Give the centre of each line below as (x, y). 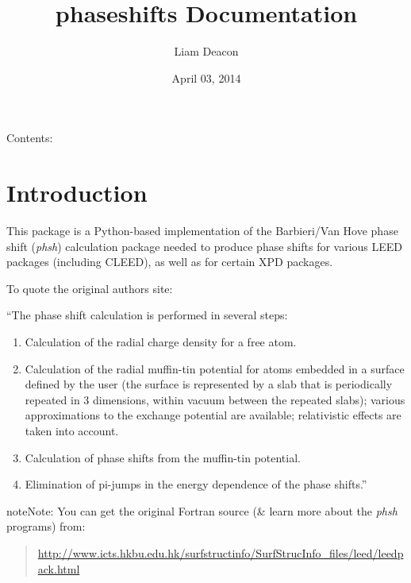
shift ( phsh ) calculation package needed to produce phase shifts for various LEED (205, 246)
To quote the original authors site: (90, 288)
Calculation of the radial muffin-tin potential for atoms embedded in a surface (215, 368)
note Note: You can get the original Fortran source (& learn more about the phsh (202, 510)
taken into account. (72, 430)
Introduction (77, 193)
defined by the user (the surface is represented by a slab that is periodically (209, 384)
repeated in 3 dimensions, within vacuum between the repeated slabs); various (215, 399)
